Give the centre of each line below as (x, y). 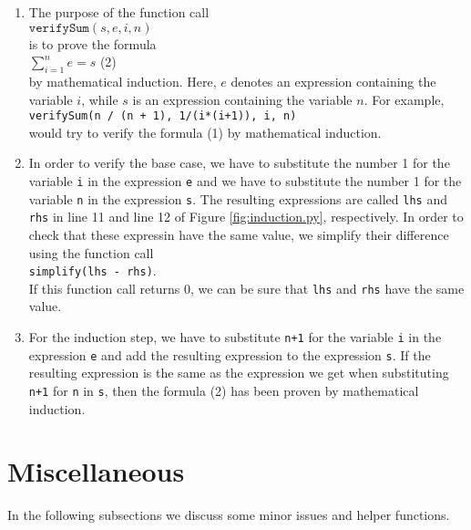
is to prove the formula (92, 43)
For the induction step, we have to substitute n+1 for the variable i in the (235, 337)
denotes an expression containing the (333, 81)
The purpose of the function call (119, 12)
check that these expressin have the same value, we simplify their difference (239, 234)
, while (100, 99)
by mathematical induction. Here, (123, 81)
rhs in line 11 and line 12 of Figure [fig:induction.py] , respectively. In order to (246, 217)
